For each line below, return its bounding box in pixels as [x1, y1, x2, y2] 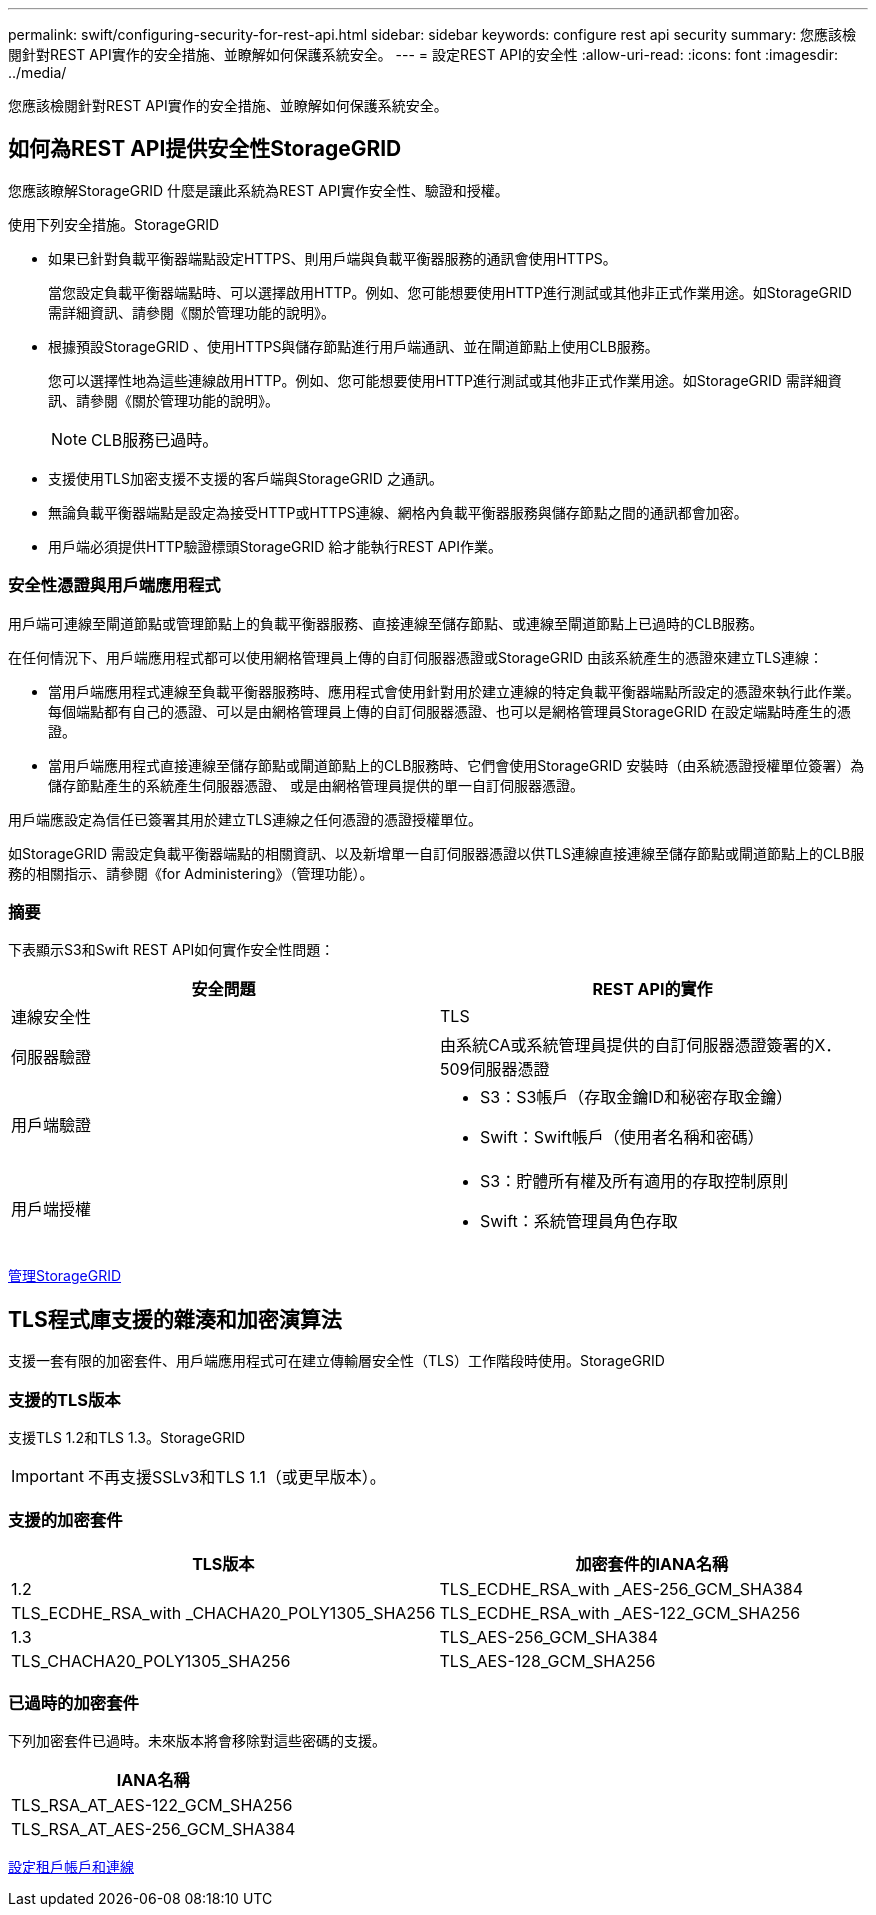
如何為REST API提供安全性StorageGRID [8, 136, 402, 162]
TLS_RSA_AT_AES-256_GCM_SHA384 [11, 1819, 296, 1840]
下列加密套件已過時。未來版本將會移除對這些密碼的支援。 [8, 1732, 386, 1750]
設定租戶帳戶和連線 [8, 1858, 134, 1876]
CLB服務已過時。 [91, 429, 219, 450]
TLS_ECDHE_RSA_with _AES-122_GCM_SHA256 [439, 1602, 801, 1623]
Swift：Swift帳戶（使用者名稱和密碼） [480, 1127, 764, 1148]
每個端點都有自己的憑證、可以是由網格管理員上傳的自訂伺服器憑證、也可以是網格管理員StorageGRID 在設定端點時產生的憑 [48, 702, 851, 720]
